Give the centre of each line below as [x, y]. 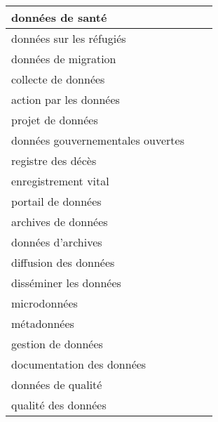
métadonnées [43, 323]
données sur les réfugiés [69, 38]
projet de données [55, 120]
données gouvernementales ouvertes [98, 140]
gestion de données [57, 344]
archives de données [60, 222]
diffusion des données [63, 262]
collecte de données [58, 79]
